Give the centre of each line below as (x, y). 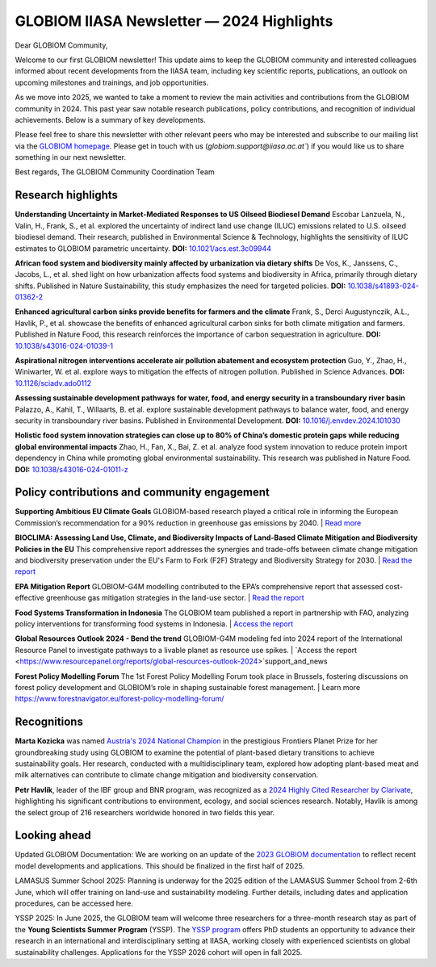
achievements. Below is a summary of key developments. (110, 119)
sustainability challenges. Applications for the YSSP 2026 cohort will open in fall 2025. (159, 952)
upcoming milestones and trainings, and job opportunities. (112, 82)
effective (29, 598)
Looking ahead (53, 835)
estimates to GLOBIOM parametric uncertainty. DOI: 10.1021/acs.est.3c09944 (143, 248)
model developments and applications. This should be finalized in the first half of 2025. (160, 866)
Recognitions (49, 722)
